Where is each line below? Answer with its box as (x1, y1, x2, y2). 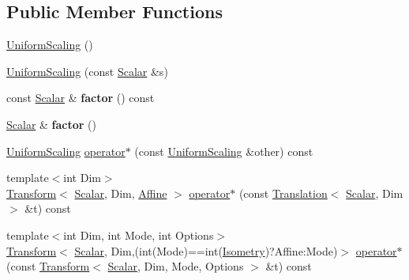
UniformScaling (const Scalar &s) (6, 62, 168, 79)
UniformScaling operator (6, 142, 126, 159)
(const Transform (6, 258, 90, 274)
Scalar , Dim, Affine (74, 184, 167, 201)
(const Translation (238, 184, 328, 201)
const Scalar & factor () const (6, 89, 155, 106)
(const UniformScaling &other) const (134, 142, 313, 159)
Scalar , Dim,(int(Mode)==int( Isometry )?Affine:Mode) (74, 242, 338, 259)
